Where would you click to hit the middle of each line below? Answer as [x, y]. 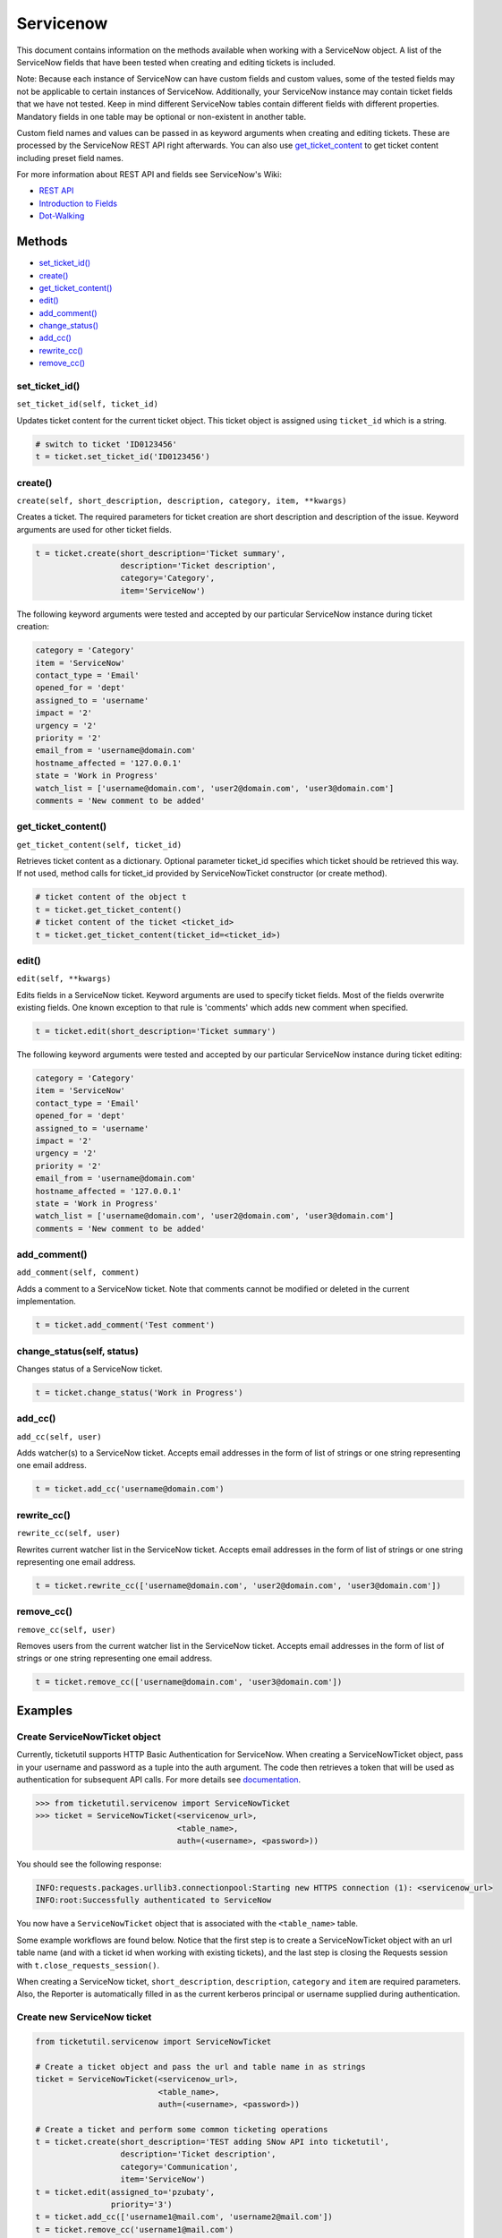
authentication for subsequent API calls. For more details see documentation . [159, 1779]
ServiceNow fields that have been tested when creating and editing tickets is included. [176, 62]
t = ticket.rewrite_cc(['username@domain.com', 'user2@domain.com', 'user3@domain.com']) [238, 1585]
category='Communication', [179, 2167]
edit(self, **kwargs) [64, 979]
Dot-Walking [62, 216]
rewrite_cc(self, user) [68, 1533]
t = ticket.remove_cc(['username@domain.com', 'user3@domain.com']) [189, 1682]
